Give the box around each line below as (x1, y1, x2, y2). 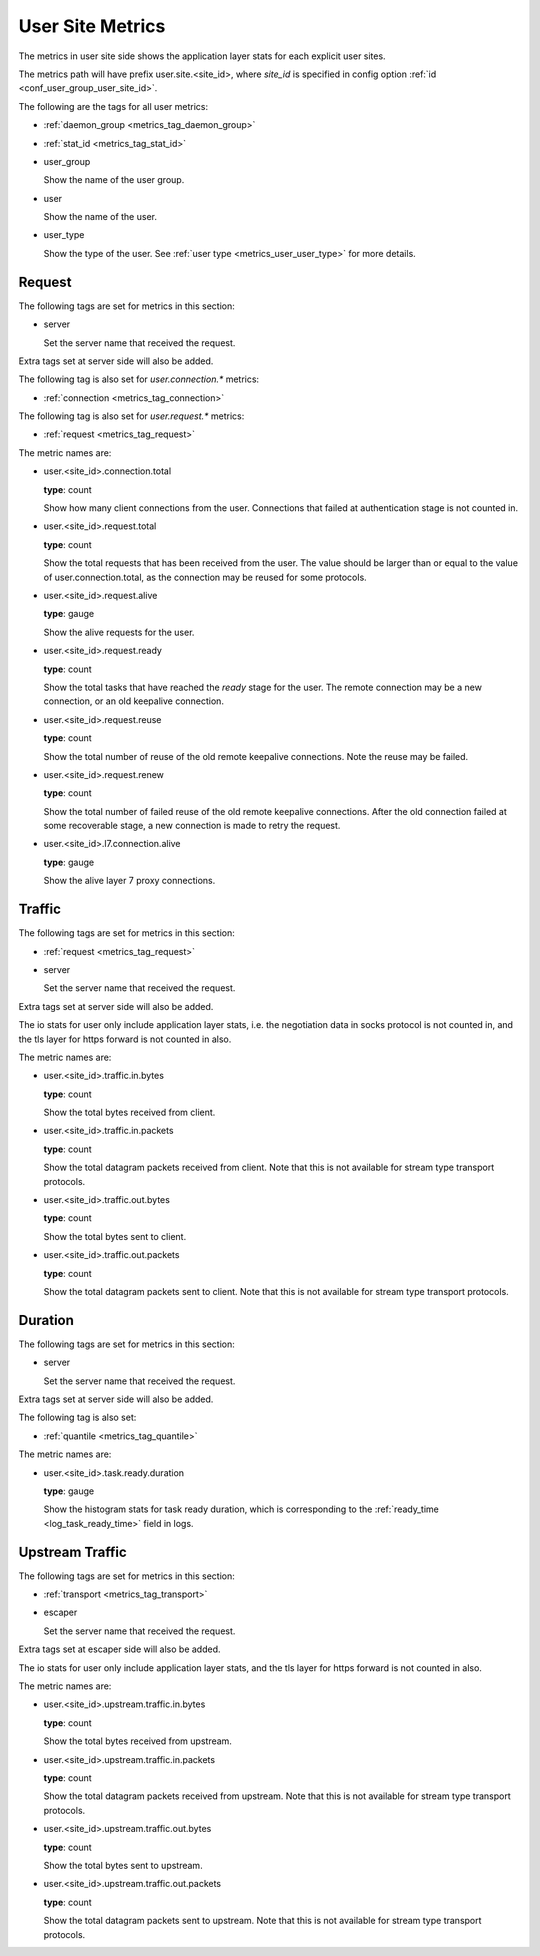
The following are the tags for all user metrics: (18, 100, 209, 112)
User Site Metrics (18, 15, 166, 37)
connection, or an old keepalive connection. (43, 695, 225, 707)
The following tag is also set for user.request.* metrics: (18, 410, 245, 422)
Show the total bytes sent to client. (43, 1230, 187, 1242)
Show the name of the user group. (43, 174, 185, 186)
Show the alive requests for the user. (43, 626, 195, 638)
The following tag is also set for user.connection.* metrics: (18, 373, 260, 385)
